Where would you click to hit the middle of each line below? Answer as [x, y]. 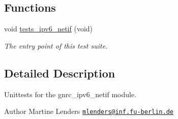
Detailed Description [60, 73]
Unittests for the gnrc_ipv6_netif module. [70, 94]
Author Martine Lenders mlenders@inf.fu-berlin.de [89, 111]
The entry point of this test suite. [56, 45]
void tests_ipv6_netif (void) [49, 29]
